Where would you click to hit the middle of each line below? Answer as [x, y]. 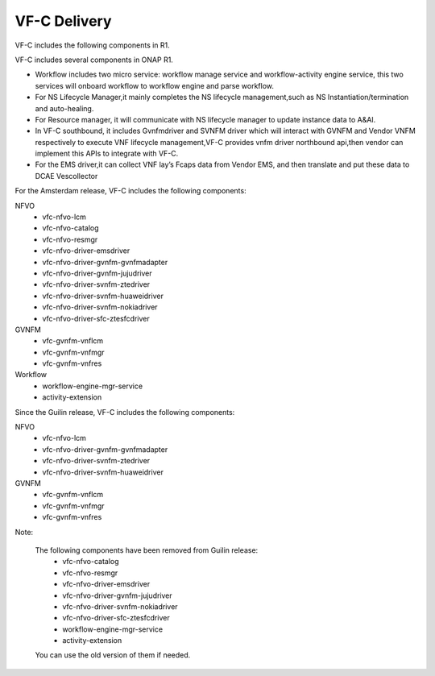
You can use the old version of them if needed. [113, 655]
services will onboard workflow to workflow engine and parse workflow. [154, 85]
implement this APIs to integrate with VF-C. [107, 154]
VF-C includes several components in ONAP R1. [94, 60]
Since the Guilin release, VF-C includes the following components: [125, 412]
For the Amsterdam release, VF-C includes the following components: [130, 191]
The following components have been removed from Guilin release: [147, 550]
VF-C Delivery [63, 21]
